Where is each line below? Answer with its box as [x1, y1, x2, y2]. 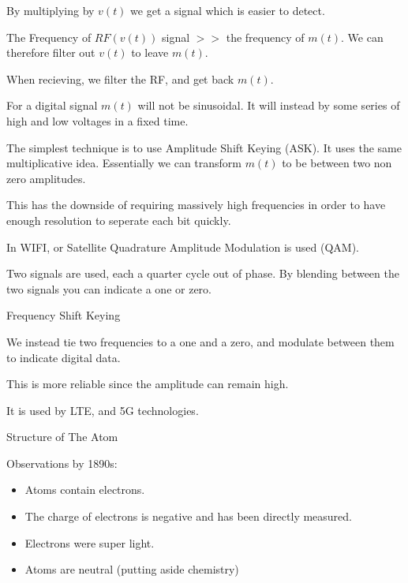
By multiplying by [6, 2, 95, 18]
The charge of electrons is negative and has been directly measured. [24, 508, 352, 525]
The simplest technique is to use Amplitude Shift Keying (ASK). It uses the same [6, 139, 402, 155]
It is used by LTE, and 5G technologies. [6, 402, 199, 418]
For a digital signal [6, 97, 98, 114]
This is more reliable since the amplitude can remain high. [6, 376, 289, 392]
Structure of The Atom [6, 428, 118, 445]
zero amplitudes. [6, 170, 86, 186]
